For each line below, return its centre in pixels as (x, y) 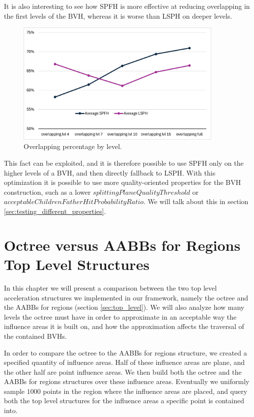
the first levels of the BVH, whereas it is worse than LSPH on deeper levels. (118, 15)
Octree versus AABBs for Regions (122, 245)
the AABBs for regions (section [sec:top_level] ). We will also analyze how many (124, 307)
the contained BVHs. (35, 336)
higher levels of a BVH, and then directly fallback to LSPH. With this (110, 172)
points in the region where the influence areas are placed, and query (145, 391)
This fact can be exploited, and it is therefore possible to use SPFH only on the (124, 163)
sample (14, 391)
